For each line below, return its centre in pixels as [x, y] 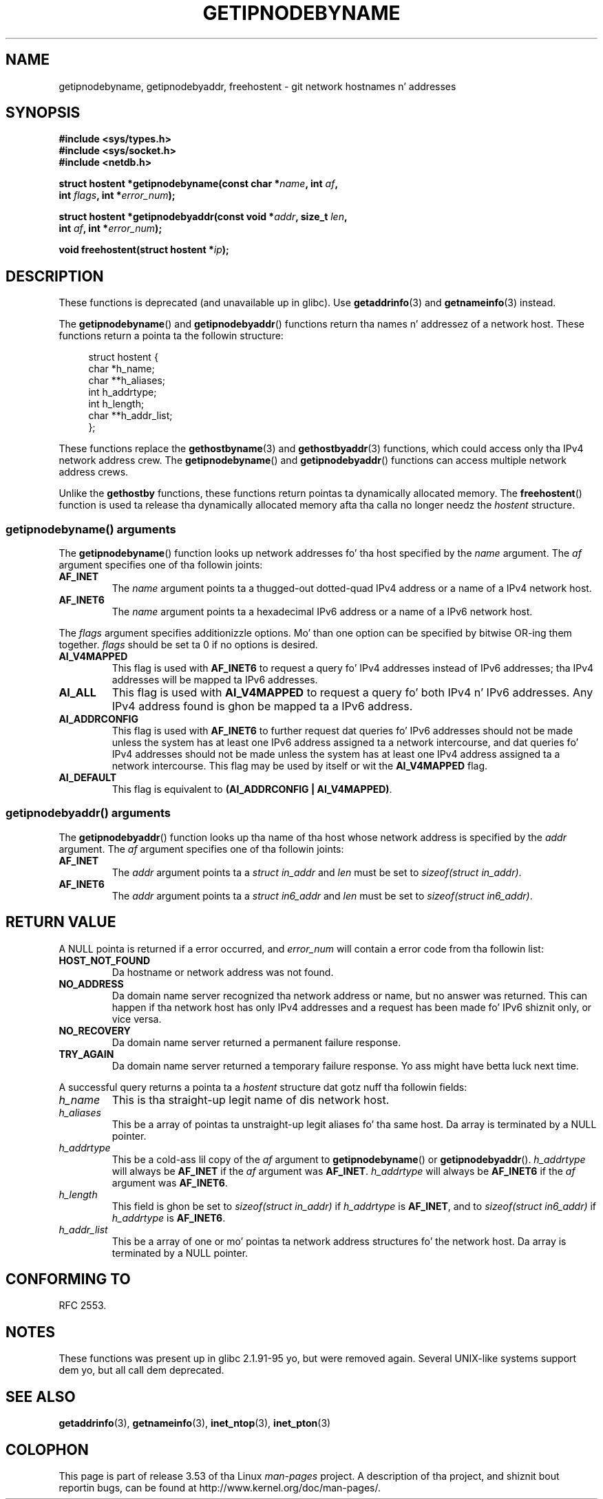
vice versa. [137, 1019]
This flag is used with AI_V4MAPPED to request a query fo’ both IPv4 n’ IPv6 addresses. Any [352, 693]
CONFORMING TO [68, 1279]
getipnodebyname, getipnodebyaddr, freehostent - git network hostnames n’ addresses [257, 86]
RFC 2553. [83, 1306]
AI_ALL [77, 693]
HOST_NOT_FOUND [105, 960]
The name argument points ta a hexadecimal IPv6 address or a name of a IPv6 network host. [322, 612]
